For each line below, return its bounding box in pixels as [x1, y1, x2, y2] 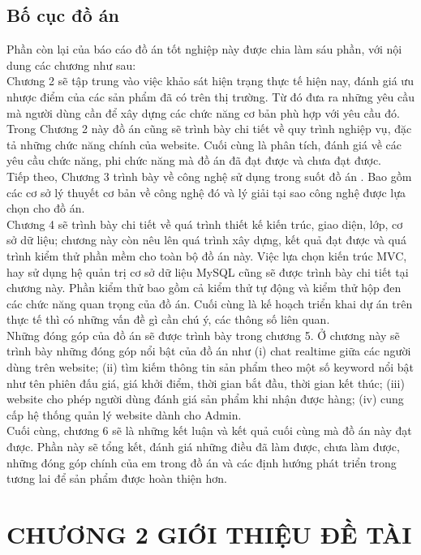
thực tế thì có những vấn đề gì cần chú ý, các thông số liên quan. [6, 311, 330, 328]
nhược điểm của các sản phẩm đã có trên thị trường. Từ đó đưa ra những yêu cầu [6, 88, 415, 105]
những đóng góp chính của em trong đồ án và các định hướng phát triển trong [6, 454, 397, 471]
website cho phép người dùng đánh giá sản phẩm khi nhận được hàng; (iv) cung [6, 390, 404, 407]
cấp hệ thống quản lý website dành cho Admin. [6, 406, 242, 423]
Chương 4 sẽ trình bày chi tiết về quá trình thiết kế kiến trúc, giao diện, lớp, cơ [6, 215, 403, 232]
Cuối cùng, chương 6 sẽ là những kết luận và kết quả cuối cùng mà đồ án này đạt [6, 422, 412, 439]
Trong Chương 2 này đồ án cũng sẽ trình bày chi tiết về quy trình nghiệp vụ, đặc [6, 120, 412, 137]
